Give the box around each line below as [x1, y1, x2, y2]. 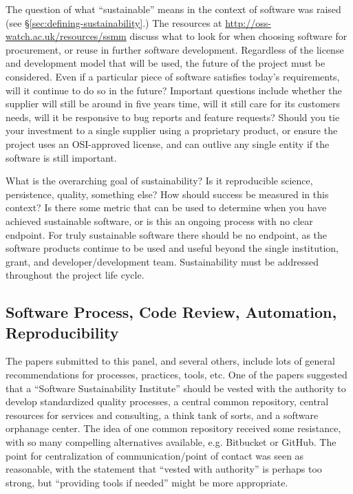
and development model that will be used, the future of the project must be [6, 56, 325, 70]
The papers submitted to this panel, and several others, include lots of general [6, 354, 335, 368]
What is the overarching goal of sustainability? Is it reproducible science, [6, 173, 313, 188]
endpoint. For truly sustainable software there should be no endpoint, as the [6, 227, 328, 241]
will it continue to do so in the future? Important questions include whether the [6, 83, 342, 97]
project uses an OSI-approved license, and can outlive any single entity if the [6, 136, 330, 151]
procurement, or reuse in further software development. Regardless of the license [6, 42, 344, 56]
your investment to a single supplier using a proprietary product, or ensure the [6, 123, 338, 138]
